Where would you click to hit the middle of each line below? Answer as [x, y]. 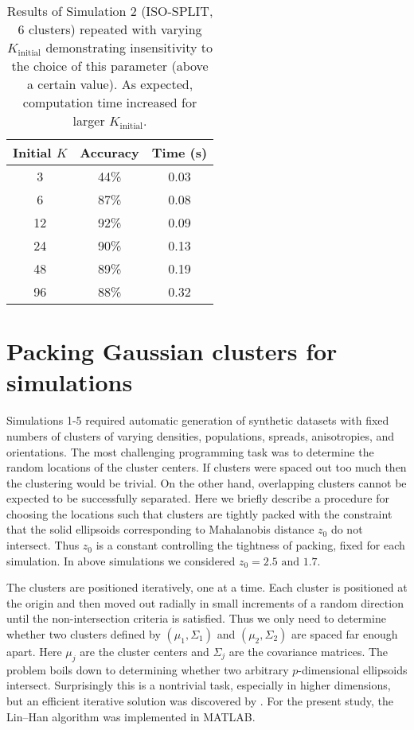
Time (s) [180, 152]
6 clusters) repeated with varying [110, 29]
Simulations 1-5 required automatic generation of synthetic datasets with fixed [198, 420]
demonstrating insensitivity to [129, 47]
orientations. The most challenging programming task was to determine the [190, 451]
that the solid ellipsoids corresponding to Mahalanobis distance [160, 529]
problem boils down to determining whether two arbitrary [148, 669]
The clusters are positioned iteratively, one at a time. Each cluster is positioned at [207, 587]
